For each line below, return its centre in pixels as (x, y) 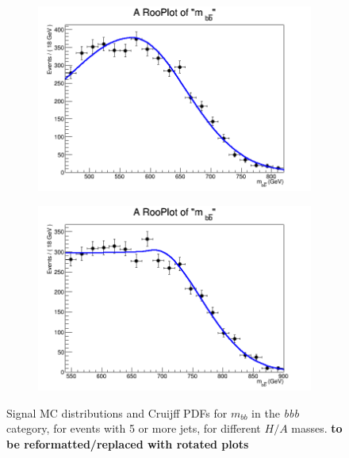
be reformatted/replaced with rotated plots (128, 443)
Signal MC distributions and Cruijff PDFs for (117, 412)
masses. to (317, 428)
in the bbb (275, 412)
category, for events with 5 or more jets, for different (134, 428)
